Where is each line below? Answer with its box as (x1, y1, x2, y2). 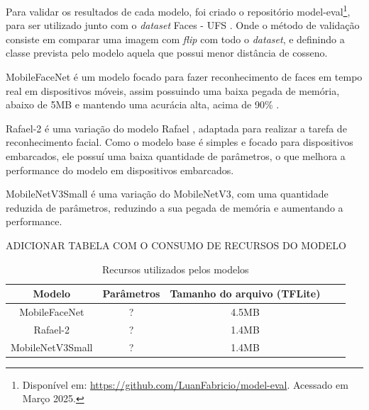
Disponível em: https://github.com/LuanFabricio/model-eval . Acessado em (22, 377, 348, 392)
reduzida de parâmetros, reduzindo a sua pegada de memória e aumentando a (6, 200, 343, 215)
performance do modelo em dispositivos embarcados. (6, 162, 234, 177)
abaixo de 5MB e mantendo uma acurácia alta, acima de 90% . (6, 97, 280, 112)
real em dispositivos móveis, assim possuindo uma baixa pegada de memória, (6, 83, 340, 98)
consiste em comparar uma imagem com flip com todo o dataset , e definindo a (6, 31, 345, 46)
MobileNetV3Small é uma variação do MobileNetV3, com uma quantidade (6, 186, 329, 201)
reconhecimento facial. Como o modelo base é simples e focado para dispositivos (6, 135, 353, 149)
